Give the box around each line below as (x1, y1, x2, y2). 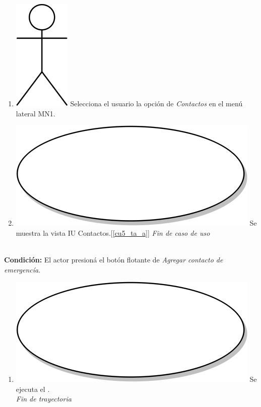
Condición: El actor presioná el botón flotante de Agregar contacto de (4, 254, 223, 264)
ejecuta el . (16, 383, 50, 394)
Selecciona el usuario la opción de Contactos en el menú (70, 98, 243, 108)
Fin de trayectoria (16, 393, 72, 404)
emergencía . (4, 264, 41, 275)
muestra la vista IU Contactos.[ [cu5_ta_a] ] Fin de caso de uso (16, 227, 210, 238)
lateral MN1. (16, 108, 55, 118)
